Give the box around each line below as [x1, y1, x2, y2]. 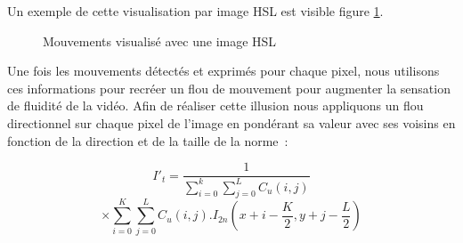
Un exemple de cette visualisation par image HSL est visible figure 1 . [7, 2, 384, 20]
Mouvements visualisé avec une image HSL [43, 31, 277, 50]
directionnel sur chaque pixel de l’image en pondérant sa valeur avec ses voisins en [7, 113, 456, 132]
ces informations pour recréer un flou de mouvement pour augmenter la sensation [7, 78, 451, 97]
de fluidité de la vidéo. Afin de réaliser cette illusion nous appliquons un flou [7, 96, 424, 115]
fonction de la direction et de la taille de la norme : [7, 131, 288, 150]
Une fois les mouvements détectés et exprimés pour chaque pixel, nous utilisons [7, 61, 440, 80]
